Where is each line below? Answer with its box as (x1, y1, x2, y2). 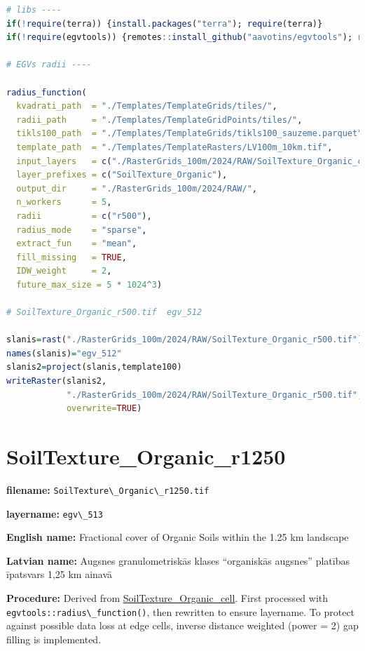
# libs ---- (6, 5, 62, 15)
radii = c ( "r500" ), (16, 210, 152, 221)
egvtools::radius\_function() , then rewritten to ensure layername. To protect (6, 604, 355, 619)
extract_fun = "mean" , (16, 239, 137, 249)
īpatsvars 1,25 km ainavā (6, 567, 113, 582)
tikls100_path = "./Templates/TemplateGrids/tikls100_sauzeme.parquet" (16, 128, 363, 139)
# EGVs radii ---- (6, 60, 92, 70)
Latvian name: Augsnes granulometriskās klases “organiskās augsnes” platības (6, 553, 350, 568)
